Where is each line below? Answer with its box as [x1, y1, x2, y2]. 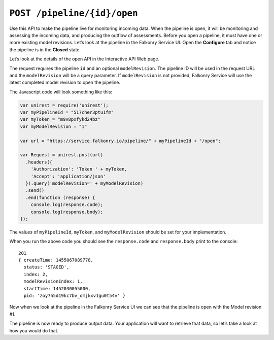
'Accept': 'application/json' [30, 173, 106, 179]
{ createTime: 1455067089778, [18, 257, 94, 263]
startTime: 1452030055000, [23, 286, 91, 291]
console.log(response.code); [30, 202, 104, 208]
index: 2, [23, 271, 48, 277]
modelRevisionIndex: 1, [23, 279, 83, 284]
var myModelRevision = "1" [20, 123, 87, 129]
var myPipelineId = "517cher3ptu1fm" [20, 110, 114, 115]
